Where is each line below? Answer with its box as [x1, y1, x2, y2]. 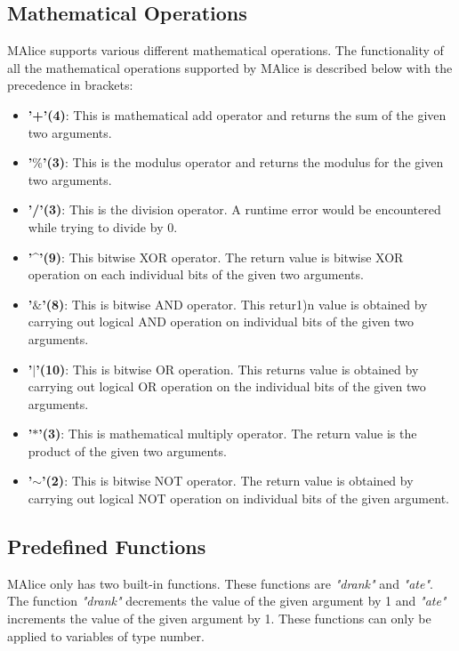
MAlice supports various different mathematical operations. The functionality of [7, 41, 444, 60]
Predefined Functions [7, 533, 206, 560]
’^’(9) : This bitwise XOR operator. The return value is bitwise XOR [28, 247, 404, 266]
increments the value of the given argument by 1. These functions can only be [7, 609, 431, 628]
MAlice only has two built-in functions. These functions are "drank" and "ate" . [7, 574, 433, 592]
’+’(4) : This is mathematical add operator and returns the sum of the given [28, 105, 447, 124]
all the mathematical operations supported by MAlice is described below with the [7, 58, 453, 76]
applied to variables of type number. [7, 626, 205, 645]
